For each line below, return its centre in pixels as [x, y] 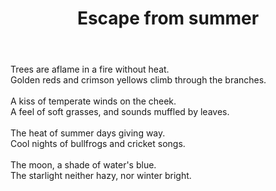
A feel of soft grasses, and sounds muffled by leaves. [120, 112]
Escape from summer [168, 18]
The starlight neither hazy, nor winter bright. [101, 176]
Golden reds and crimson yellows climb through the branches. [138, 80]
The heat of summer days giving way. [88, 133]
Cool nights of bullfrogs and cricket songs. [98, 144]
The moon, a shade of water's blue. [83, 165]
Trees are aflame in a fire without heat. [90, 69]
